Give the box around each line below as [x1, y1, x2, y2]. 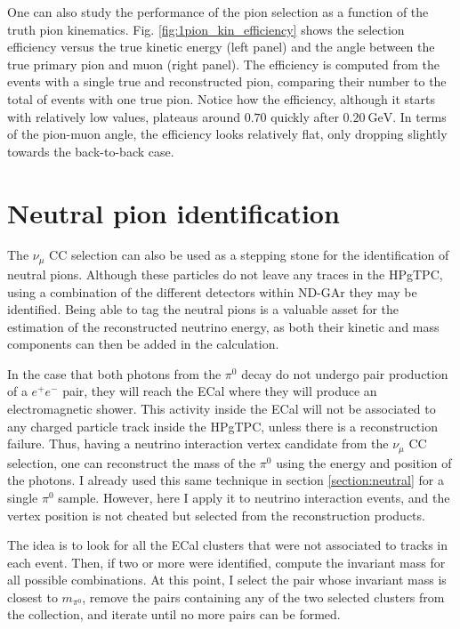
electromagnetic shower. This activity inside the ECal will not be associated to [7, 399, 436, 418]
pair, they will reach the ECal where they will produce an [62, 382, 377, 400]
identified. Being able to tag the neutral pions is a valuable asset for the [7, 300, 399, 319]
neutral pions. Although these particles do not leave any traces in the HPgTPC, [7, 264, 443, 283]
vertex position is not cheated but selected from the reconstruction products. [7, 505, 425, 524]
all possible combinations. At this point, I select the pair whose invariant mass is [7, 570, 447, 589]
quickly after [270, 107, 339, 125]
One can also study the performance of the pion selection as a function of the [7, 3, 429, 20]
